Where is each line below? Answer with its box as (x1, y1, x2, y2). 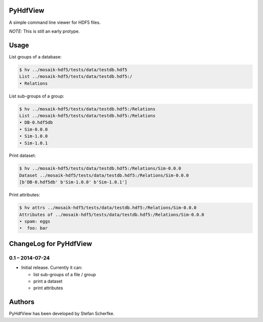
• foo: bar (19, 226, 48, 231)
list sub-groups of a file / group (33, 271, 96, 277)
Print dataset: (9, 152, 36, 158)
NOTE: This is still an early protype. (9, 28, 80, 34)
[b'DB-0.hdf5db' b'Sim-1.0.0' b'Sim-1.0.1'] (19, 179, 128, 185)
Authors (9, 298, 35, 306)
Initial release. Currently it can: (21, 265, 83, 270)
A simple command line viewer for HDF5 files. (9, 19, 101, 25)
